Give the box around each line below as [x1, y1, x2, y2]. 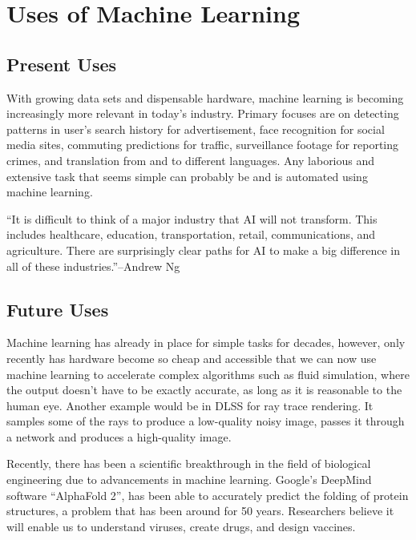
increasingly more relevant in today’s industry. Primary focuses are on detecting [6, 105, 399, 122]
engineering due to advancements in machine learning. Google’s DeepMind [6, 471, 372, 488]
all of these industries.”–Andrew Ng [6, 257, 180, 274]
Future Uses [6, 296, 109, 321]
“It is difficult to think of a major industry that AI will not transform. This [6, 210, 378, 227]
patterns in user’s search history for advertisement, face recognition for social [6, 120, 385, 137]
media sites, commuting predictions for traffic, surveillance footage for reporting [6, 136, 399, 153]
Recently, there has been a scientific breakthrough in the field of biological [6, 455, 371, 472]
